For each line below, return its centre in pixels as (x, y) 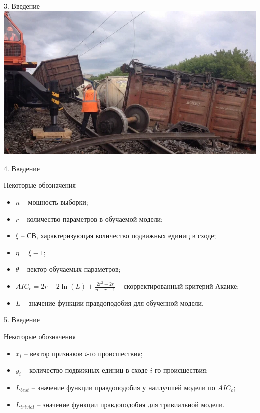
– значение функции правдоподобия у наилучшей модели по (123, 388)
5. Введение (22, 320)
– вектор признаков (53, 353)
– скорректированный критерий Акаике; (179, 286)
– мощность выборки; (55, 202)
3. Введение (22, 6)
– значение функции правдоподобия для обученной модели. (113, 303)
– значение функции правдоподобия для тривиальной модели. (131, 404)
